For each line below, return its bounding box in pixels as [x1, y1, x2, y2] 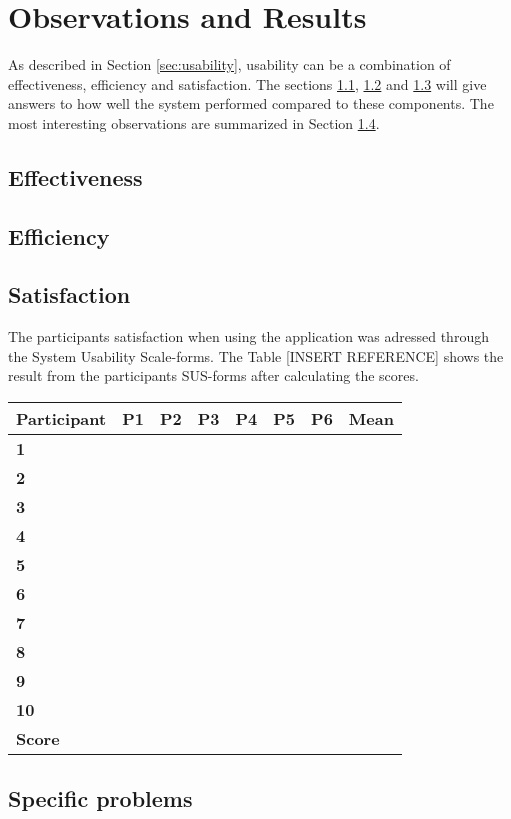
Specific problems [8, 783, 193, 814]
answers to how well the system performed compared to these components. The [8, 93, 494, 114]
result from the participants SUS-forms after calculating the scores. [8, 365, 419, 386]
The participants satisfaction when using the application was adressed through [8, 326, 489, 347]
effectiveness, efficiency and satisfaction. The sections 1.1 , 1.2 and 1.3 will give [8, 73, 487, 94]
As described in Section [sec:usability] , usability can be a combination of [8, 54, 451, 75]
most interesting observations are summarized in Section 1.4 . [8, 112, 380, 133]
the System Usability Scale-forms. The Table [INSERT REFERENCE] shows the [8, 345, 504, 366]
